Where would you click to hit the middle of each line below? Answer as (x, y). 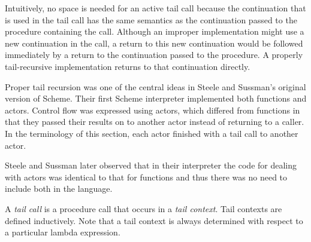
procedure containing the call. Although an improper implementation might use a (155, 31)
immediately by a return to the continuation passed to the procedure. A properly (154, 55)
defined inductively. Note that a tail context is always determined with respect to (154, 220)
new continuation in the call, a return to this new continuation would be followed (154, 43)
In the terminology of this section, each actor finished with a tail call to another (152, 133)
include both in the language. (59, 189)
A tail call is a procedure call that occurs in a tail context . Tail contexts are (144, 208)
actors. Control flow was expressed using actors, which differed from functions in (153, 110)
